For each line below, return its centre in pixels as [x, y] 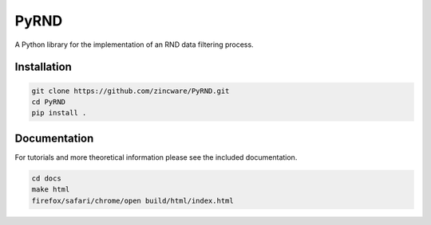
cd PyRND [49, 102]
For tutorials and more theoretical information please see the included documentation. [156, 157]
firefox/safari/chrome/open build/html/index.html [133, 200]
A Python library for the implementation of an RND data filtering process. [134, 45]
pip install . [59, 113]
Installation [43, 67]
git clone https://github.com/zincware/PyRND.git [130, 91]
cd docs [46, 178]
